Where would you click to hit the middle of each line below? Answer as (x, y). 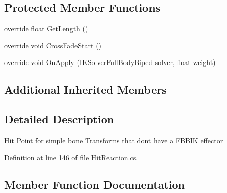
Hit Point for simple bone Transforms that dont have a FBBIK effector (114, 140)
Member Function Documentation (95, 184)
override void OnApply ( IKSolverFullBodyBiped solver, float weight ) (110, 62)
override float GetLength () (46, 28)
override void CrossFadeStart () (53, 45)
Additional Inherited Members (85, 89)
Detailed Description (59, 119)
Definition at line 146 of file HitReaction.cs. (71, 157)
